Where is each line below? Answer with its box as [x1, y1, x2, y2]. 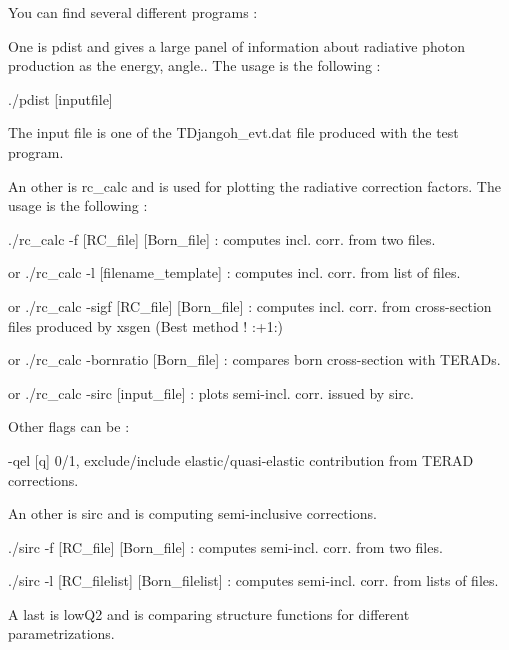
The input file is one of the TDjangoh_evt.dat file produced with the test [8, 122, 459, 143]
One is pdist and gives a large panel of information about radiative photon [8, 35, 465, 56]
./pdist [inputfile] [8, 88, 113, 109]
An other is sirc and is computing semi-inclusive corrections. [8, 503, 377, 524]
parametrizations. [8, 623, 115, 644]
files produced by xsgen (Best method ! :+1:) [8, 315, 284, 336]
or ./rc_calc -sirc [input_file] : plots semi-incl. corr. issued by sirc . [8, 382, 414, 403]
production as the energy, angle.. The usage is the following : [8, 55, 381, 76]
